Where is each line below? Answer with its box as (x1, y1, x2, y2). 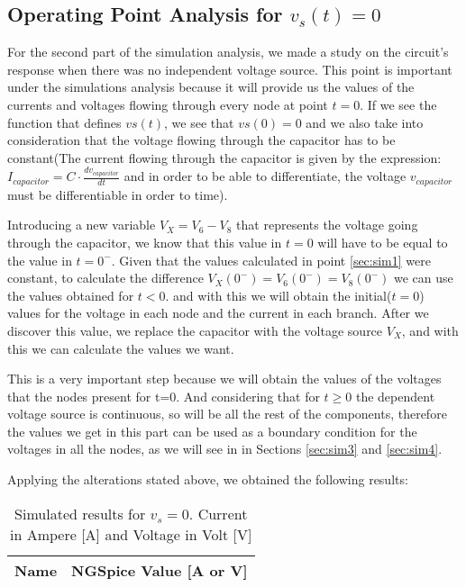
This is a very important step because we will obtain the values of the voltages (7, 369, 442, 388)
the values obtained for (7, 285, 134, 304)
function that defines (7, 113, 122, 131)
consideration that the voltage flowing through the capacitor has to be (7, 131, 396, 149)
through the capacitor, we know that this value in (7, 232, 282, 251)
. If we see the (360, 95, 437, 113)
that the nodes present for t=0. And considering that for (7, 386, 320, 405)
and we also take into (306, 113, 424, 131)
